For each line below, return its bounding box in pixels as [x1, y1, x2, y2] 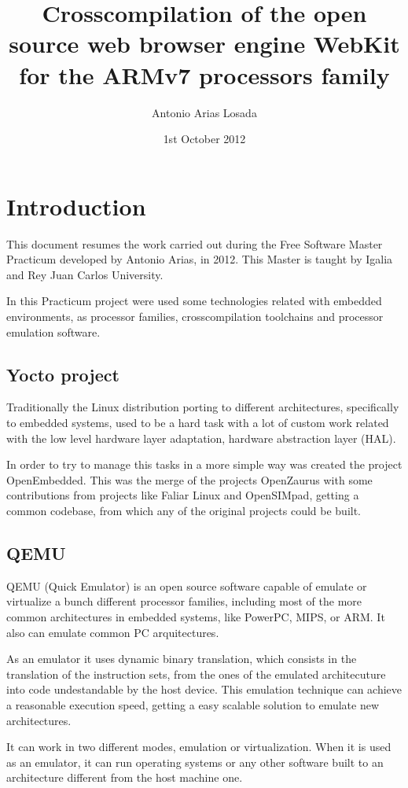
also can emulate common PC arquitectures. [6, 624, 219, 640]
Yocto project [6, 362, 119, 386]
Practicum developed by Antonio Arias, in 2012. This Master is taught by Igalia [6, 251, 393, 267]
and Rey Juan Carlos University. [6, 266, 164, 282]
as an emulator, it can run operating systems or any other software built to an [6, 753, 384, 770]
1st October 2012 [163, 131, 246, 147]
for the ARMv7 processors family [19, 58, 390, 90]
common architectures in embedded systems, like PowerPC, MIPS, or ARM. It [6, 608, 385, 624]
